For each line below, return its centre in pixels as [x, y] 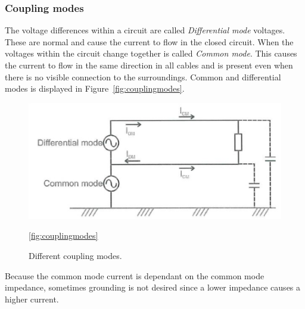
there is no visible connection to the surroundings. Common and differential [143, 77]
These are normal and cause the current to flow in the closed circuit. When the [149, 41]
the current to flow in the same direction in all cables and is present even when [149, 65]
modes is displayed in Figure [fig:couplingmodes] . [95, 88]
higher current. [32, 299]
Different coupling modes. [75, 255]
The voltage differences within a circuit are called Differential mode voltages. [145, 30]
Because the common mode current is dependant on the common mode [135, 275]
